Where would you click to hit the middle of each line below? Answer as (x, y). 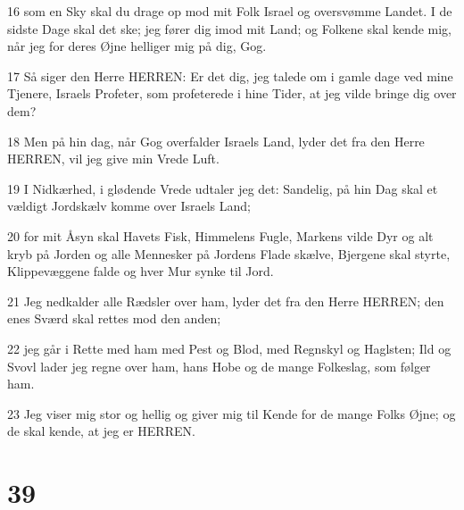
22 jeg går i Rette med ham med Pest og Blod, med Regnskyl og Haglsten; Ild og (229, 348)
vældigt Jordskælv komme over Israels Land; (129, 206)
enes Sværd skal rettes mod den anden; (114, 318)
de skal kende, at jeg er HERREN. (101, 431)
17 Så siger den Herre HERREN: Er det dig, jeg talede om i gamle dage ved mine (230, 75)
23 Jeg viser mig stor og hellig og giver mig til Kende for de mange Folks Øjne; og (232, 413)
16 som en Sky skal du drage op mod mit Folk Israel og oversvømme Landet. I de (230, 11)
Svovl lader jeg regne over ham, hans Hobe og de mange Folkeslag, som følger (219, 366)
